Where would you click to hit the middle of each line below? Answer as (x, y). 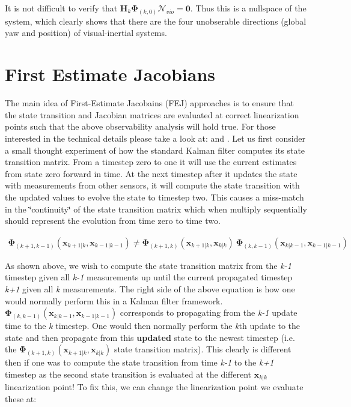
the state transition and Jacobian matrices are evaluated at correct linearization (152, 114)
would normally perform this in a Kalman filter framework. (114, 300)
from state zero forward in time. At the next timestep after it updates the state (151, 173)
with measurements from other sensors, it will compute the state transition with (152, 185)
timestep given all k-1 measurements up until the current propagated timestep (149, 277)
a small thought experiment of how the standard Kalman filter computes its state (155, 150)
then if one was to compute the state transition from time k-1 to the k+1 (139, 362)
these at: (21, 398)
